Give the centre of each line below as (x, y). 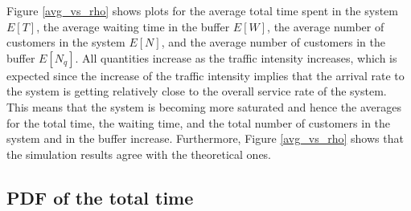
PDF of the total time (100, 197)
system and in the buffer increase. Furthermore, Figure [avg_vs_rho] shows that (205, 138)
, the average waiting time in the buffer (133, 26)
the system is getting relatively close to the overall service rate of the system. (197, 91)
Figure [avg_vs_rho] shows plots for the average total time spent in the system (202, 10)
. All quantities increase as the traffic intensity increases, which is (236, 57)
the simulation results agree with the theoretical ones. (139, 154)
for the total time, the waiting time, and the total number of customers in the (199, 122)
